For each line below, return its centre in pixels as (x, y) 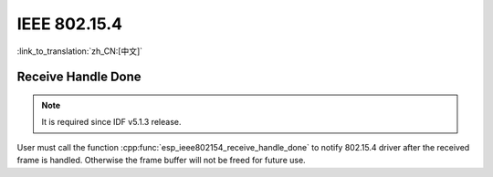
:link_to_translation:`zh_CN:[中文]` (80, 51)
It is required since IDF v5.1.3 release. (111, 122)
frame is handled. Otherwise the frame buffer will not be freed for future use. (161, 161)
